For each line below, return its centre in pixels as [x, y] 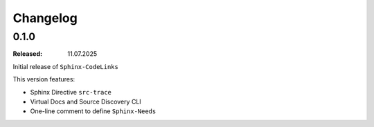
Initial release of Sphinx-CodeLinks [66, 66]
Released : [28, 54]
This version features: [44, 79]
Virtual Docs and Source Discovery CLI [86, 101]
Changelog [45, 18]
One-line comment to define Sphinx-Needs [93, 111]
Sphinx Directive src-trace [71, 92]
